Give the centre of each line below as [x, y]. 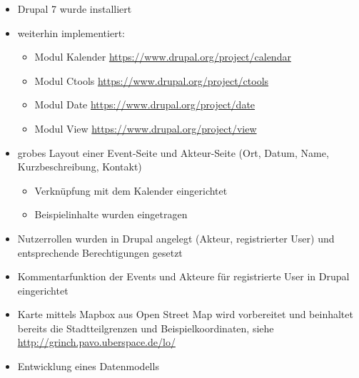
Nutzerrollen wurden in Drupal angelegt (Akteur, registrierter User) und [176, 238]
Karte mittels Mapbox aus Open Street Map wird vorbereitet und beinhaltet [185, 314]
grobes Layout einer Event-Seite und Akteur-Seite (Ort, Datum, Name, [173, 152]
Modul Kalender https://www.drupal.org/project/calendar [163, 57]
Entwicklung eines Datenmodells [88, 366]
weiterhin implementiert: [71, 32]
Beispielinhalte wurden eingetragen [111, 214]
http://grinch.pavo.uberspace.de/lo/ [96, 342]
